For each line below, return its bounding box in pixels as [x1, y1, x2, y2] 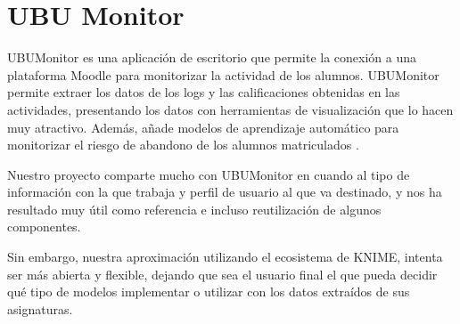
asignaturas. [7, 299, 73, 318]
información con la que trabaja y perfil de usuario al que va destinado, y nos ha [7, 182, 442, 201]
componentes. [7, 217, 81, 236]
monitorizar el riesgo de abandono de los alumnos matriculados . [7, 135, 359, 154]
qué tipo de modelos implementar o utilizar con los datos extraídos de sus [7, 282, 410, 301]
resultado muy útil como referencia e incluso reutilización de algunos [7, 199, 382, 218]
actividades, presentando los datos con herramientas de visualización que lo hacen [7, 100, 454, 118]
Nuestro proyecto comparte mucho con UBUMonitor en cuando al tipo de [7, 165, 410, 183]
